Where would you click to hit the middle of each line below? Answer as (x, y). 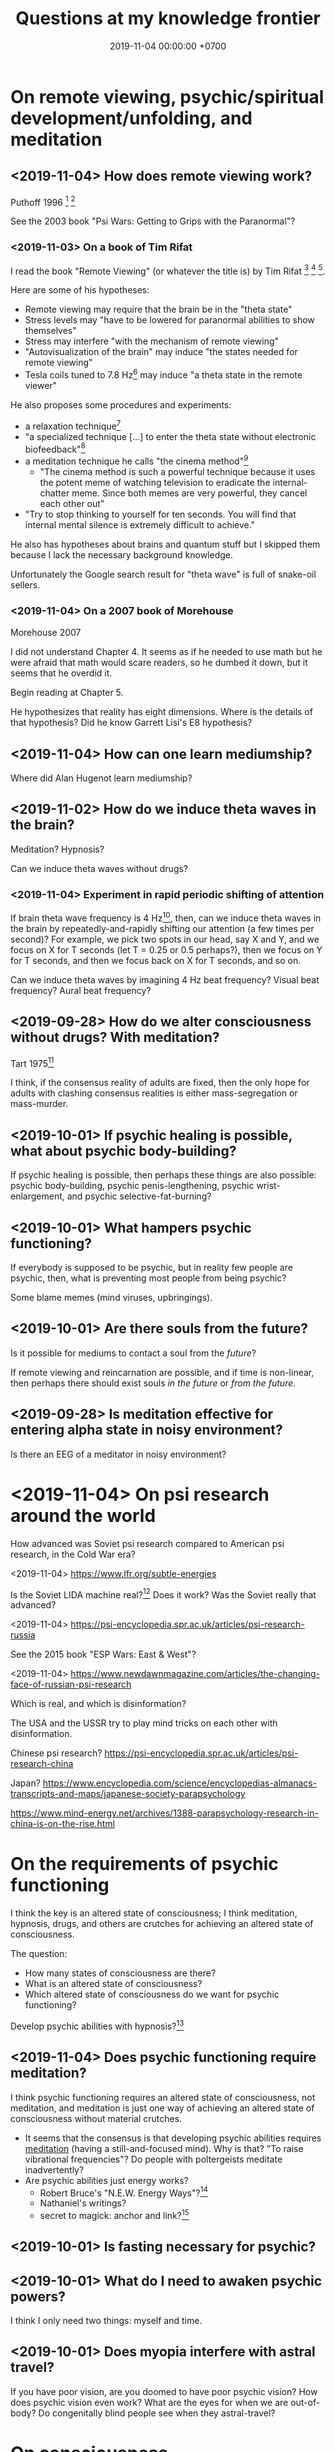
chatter (54, 493)
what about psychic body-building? (123, 1150)
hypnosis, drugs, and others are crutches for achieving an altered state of (162, 1924)
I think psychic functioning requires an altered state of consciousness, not (163, 2097)
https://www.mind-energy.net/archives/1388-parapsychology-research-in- (164, 1813)
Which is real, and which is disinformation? (98, 1704)
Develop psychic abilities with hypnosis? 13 (97, 2025)
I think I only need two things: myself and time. (106, 2321)
